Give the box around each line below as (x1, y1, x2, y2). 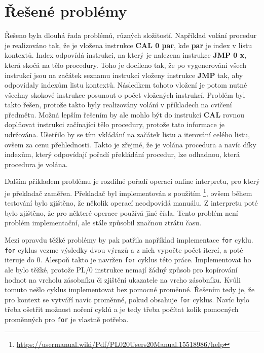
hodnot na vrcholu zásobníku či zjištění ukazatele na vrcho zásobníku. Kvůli (5, 274, 241, 285)
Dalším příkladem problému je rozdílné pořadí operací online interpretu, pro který (5, 176, 260, 186)
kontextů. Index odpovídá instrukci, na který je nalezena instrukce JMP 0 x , (5, 50, 247, 60)
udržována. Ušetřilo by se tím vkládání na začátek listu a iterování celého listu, (5, 129, 250, 140)
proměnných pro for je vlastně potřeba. (5, 314, 129, 325)
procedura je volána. (5, 159, 68, 169)
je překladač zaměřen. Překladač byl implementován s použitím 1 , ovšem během (5, 186, 252, 198)
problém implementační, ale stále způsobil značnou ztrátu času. (5, 217, 202, 228)
